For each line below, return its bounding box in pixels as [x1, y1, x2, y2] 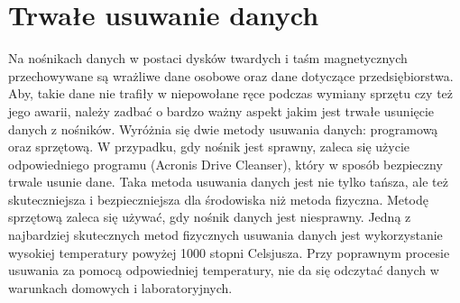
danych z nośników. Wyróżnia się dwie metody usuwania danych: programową [8, 119, 438, 138]
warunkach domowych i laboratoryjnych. [8, 278, 233, 297]
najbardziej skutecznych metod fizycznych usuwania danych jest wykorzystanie [8, 225, 443, 244]
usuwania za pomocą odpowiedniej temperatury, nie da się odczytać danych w [8, 261, 439, 280]
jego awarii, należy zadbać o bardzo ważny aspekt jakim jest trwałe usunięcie [8, 101, 435, 120]
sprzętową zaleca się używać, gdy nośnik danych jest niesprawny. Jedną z [8, 207, 411, 226]
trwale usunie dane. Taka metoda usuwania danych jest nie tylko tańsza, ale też [8, 172, 448, 191]
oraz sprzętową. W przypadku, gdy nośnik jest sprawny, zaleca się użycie [8, 137, 410, 156]
